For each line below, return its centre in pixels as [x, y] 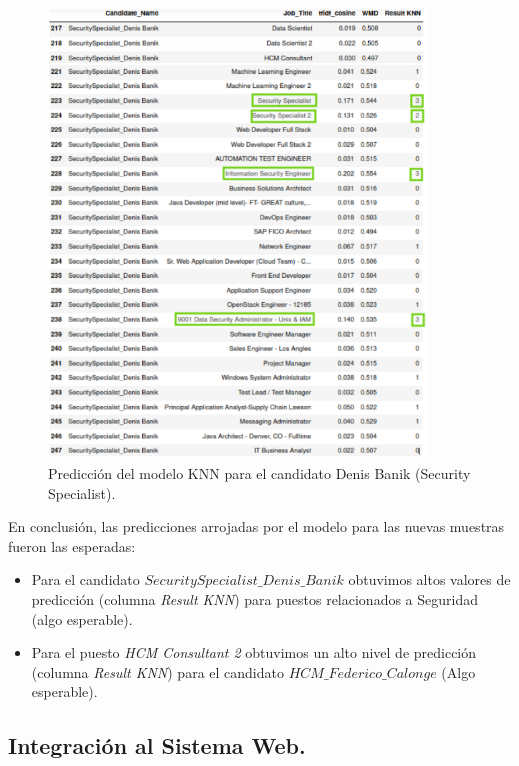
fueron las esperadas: [72, 545]
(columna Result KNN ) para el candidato [157, 671]
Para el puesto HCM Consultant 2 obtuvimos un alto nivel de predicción [254, 652]
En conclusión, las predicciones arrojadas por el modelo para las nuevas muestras [256, 526]
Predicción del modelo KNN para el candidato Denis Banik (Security [259, 473]
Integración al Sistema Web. [157, 745]
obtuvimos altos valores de [429, 579]
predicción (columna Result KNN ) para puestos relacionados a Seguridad [254, 599]
